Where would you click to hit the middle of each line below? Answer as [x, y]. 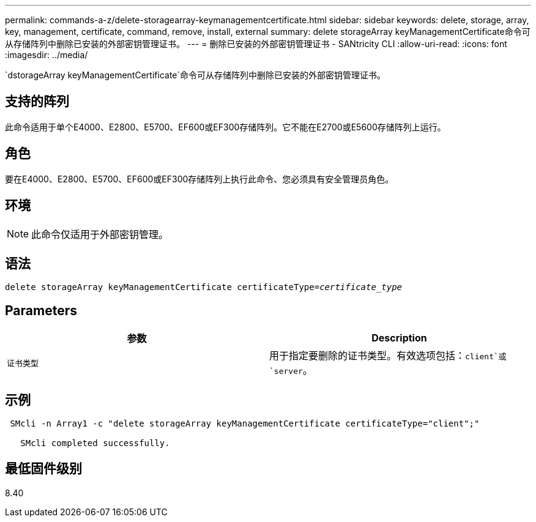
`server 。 [291, 371]
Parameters [41, 310]
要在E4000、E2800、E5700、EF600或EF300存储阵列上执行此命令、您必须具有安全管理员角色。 [199, 179]
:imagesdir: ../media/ [47, 55]
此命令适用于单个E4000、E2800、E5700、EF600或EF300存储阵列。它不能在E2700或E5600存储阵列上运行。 [225, 127]
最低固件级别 [43, 469]
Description [399, 338]
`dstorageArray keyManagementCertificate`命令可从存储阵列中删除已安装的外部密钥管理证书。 [195, 75]
